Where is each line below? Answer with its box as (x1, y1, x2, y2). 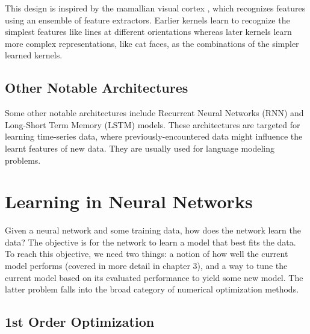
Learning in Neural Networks (5, 189, 253, 214)
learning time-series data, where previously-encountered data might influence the (5, 130, 303, 143)
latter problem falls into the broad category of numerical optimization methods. (5, 283, 299, 295)
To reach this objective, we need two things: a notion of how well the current (5, 247, 288, 260)
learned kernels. (5, 49, 63, 61)
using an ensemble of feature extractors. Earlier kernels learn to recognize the (5, 13, 290, 26)
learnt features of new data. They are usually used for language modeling (5, 141, 275, 154)
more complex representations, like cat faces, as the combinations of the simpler (5, 37, 299, 49)
